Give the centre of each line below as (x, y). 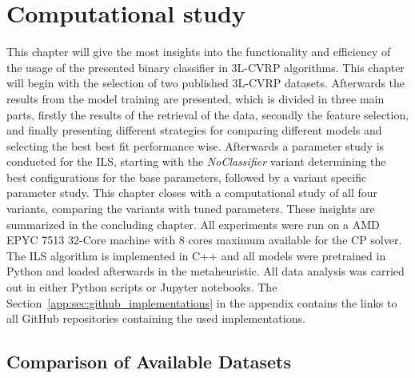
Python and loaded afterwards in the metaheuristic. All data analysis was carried (206, 271)
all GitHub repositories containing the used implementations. (156, 318)
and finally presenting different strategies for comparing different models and (194, 130)
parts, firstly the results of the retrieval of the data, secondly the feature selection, (208, 114)
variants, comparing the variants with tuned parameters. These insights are (191, 209)
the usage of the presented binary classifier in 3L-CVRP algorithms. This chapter (206, 67)
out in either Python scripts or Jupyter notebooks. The (142, 287)
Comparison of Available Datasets (149, 362)
